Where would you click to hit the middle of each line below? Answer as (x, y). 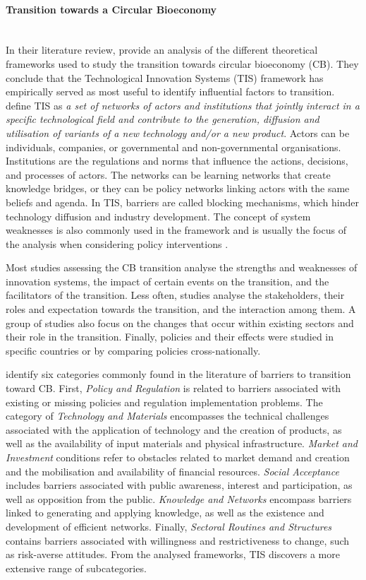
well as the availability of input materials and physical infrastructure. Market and (182, 443)
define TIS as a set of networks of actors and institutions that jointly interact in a (183, 105)
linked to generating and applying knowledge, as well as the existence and (165, 513)
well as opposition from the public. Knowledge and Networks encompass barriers (179, 498)
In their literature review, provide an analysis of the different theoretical (162, 50)
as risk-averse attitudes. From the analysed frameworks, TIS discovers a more (173, 554)
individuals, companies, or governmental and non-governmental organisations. (173, 147)
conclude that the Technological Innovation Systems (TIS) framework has (165, 77)
